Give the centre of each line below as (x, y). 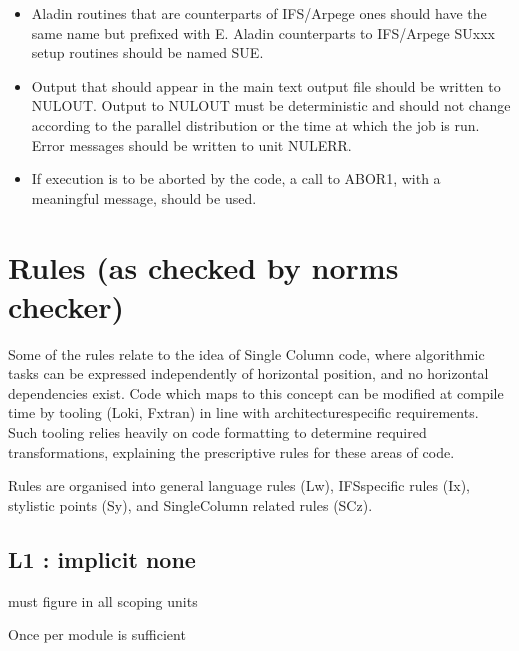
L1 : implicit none (102, 558)
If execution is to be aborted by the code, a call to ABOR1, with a (236, 178)
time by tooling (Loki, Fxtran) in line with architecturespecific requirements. (243, 412)
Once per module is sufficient (97, 634)
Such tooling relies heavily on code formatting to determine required (217, 432)
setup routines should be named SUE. (147, 52)
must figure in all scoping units (103, 600)
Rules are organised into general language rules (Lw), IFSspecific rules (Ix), (239, 485)
